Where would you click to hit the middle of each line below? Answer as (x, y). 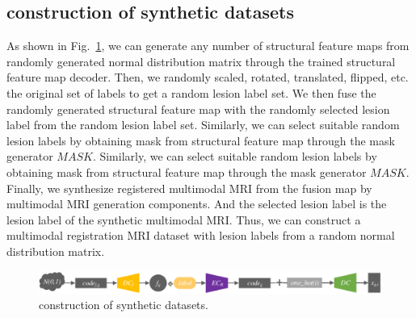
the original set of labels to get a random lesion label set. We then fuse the (191, 92)
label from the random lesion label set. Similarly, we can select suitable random (203, 125)
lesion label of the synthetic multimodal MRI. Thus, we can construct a (184, 219)
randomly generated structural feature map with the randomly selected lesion (198, 109)
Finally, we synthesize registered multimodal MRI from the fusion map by (189, 188)
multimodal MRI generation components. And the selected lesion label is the (197, 204)
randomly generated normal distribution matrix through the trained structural (201, 61)
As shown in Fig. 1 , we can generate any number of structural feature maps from (208, 46)
